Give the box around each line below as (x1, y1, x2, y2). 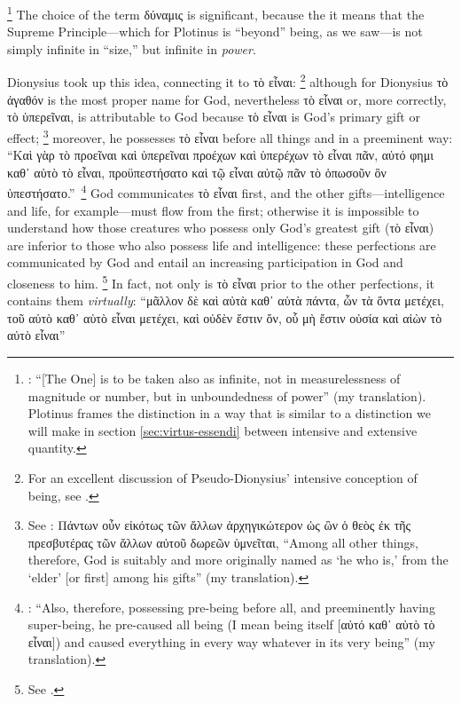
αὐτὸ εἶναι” (7, 326, 66, 344)
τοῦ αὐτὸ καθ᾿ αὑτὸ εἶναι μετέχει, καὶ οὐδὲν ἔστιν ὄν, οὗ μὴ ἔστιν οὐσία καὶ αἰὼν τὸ (7, 308, 442, 327)
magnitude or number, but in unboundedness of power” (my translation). (27, 386, 426, 405)
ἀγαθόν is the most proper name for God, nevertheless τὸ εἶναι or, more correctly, (7, 90, 447, 108)
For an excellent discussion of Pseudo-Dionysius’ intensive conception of (27, 468, 418, 486)
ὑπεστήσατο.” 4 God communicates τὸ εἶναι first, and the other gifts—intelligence (7, 181, 445, 201)
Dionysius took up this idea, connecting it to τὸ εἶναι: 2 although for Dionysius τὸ (7, 70, 449, 91)
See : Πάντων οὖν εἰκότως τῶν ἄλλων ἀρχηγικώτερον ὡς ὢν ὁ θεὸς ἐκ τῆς (27, 516, 411, 534)
